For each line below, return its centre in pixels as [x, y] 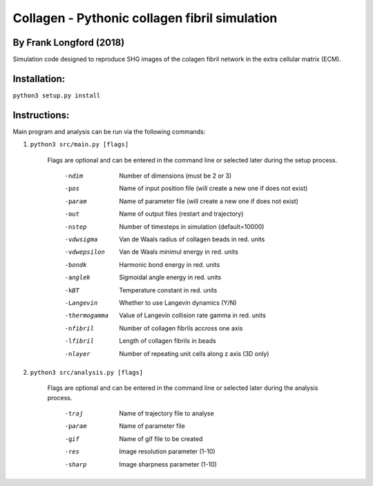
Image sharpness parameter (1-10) [168, 464]
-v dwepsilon [85, 252]
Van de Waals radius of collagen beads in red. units [192, 239]
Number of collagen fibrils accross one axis [181, 328]
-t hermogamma [87, 316]
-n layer [78, 354]
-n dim [74, 176]
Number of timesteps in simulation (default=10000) [192, 226]
